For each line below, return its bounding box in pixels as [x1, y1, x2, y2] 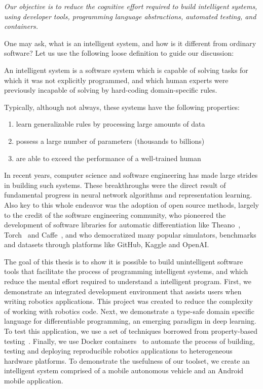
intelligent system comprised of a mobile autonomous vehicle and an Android [4, 365, 244, 376]
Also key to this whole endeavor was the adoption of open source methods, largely [4, 199, 259, 210]
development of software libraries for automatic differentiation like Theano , [4, 219, 241, 230]
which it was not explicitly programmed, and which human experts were [4, 74, 229, 85]
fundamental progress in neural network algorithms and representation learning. [4, 189, 252, 200]
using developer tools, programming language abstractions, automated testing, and [4, 11, 256, 21]
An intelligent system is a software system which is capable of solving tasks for [4, 64, 248, 75]
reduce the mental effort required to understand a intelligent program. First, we [4, 276, 251, 287]
